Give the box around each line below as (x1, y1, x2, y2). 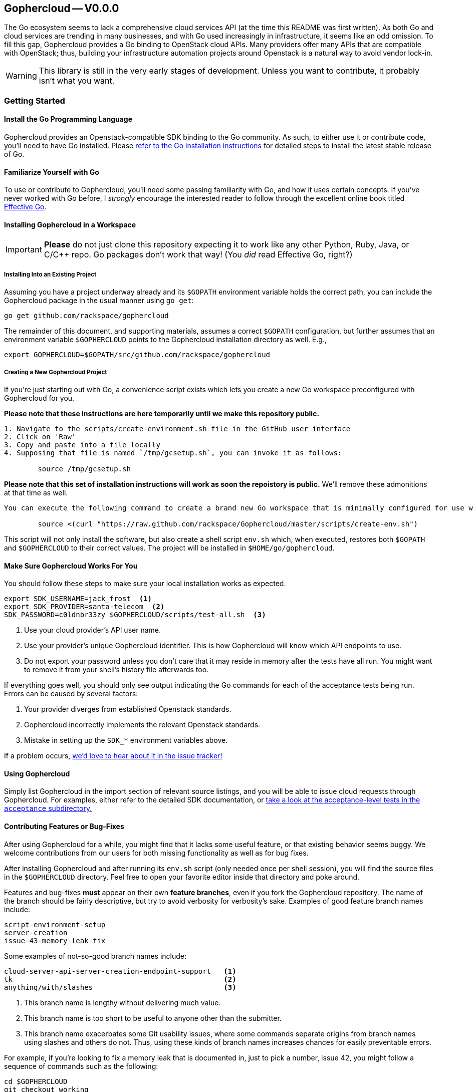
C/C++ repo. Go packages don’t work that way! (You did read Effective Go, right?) (44, 249, 353, 260)
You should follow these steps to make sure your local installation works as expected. (4, 579, 286, 588)
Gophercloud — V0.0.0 (4, 2, 119, 15)
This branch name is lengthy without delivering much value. (24, 998, 221, 1007)
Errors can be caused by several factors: (4, 689, 138, 698)
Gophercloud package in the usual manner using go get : (4, 296, 194, 305)
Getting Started (4, 95, 65, 106)
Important (6, 244, 42, 255)
